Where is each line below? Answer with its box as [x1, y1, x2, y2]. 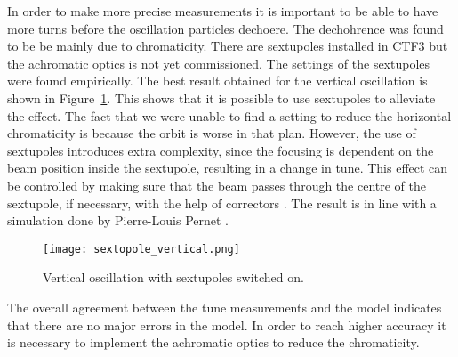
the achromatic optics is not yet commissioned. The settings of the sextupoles [7, 53, 430, 72]
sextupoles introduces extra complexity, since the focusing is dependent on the [7, 141, 434, 159]
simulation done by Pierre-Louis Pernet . [7, 211, 229, 230]
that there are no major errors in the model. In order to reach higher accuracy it [7, 315, 446, 334]
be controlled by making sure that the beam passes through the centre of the [7, 175, 427, 194]
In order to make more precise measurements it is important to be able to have [7, 2, 438, 20]
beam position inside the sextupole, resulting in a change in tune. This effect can [7, 158, 448, 177]
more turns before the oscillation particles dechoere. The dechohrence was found [7, 19, 444, 37]
